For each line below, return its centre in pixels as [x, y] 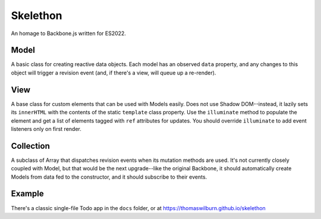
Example [27, 194]
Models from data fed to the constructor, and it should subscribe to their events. [109, 177]
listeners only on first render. [46, 129]
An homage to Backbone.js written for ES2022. [68, 33]
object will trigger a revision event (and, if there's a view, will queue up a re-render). [114, 73]
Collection [30, 146]
